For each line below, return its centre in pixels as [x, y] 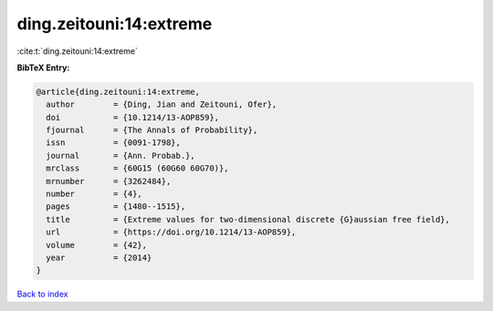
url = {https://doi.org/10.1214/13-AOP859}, [171, 232]
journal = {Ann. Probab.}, [121, 155]
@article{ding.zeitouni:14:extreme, [118, 92]
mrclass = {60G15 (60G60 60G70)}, [137, 168]
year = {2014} [99, 258]
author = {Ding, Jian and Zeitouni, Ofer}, [162, 104]
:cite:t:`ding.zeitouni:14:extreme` [78, 51]
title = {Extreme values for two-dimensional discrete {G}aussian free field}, [248, 219]
